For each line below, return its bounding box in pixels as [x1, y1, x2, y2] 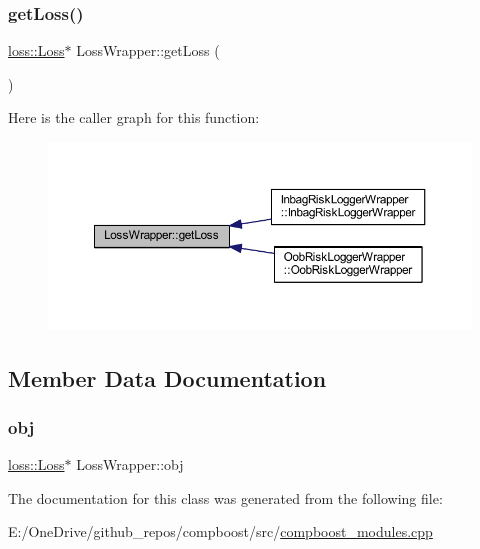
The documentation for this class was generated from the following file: [8, 487, 443, 508]
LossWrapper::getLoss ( [76, 40, 220, 61]
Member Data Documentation [8, 362, 327, 393]
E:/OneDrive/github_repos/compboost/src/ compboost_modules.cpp [8, 521, 433, 542]
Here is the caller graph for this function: [8, 107, 260, 128]
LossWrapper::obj [76, 454, 184, 475]
